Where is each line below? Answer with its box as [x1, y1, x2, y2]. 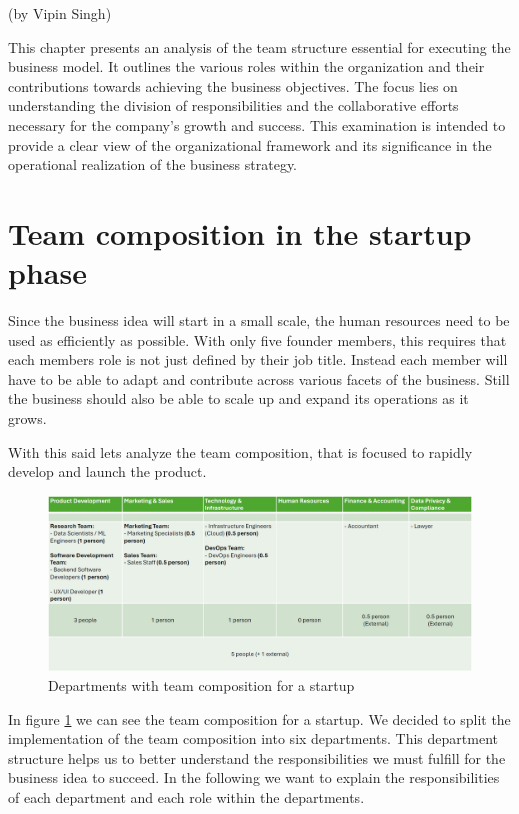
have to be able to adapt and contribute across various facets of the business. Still [8, 368, 510, 389]
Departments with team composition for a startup [48, 674, 355, 695]
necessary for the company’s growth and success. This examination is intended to [8, 114, 506, 135]
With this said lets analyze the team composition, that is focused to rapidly [8, 441, 473, 462]
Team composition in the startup [8, 212, 472, 253]
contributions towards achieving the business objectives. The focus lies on [8, 75, 458, 96]
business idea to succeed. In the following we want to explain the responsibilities [8, 767, 500, 788]
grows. [8, 408, 47, 429]
